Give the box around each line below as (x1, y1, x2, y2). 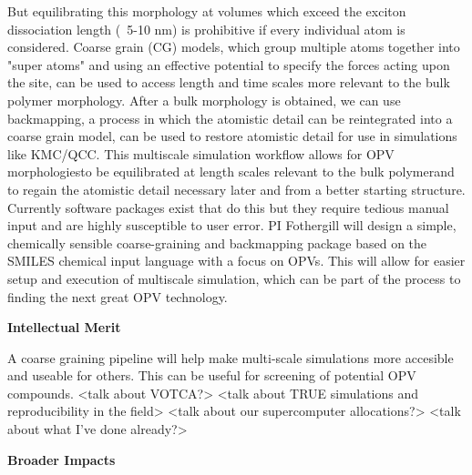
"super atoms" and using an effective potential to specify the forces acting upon (7, 55, 450, 74)
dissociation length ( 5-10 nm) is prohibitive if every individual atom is (7, 19, 405, 38)
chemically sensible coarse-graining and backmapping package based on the (7, 233, 427, 252)
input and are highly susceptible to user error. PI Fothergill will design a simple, (7, 216, 457, 235)
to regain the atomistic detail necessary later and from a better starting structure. (7, 179, 466, 198)
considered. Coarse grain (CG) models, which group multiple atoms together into (7, 37, 460, 56)
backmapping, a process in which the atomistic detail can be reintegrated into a (7, 108, 453, 127)
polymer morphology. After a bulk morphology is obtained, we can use (7, 90, 401, 109)
